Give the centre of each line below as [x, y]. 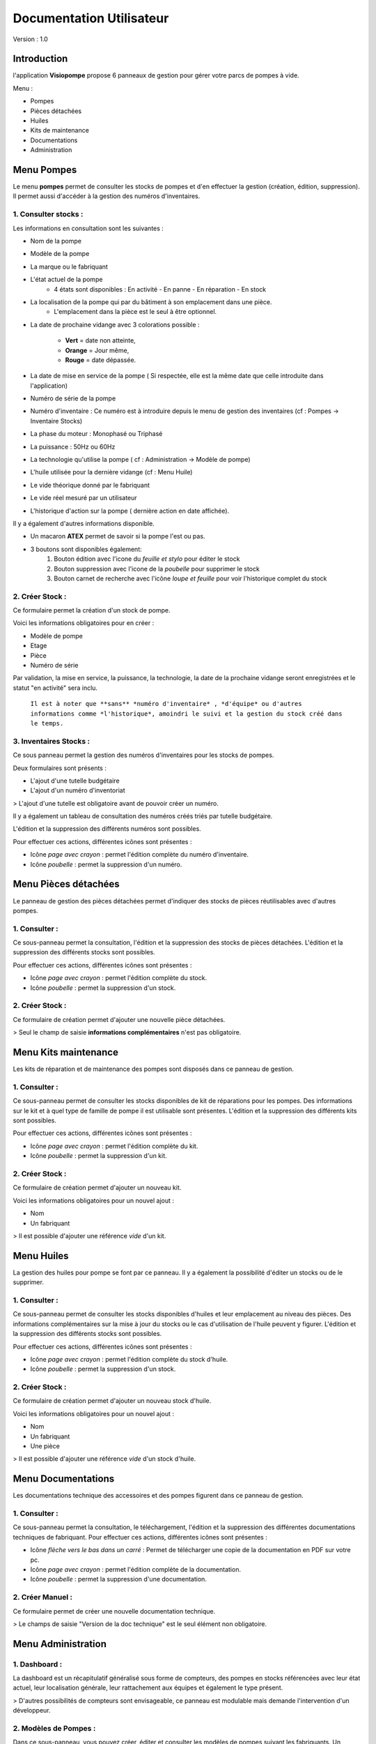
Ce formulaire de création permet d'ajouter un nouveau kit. [97, 1188]
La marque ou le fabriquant [69, 266]
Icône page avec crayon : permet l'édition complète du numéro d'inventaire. [139, 855]
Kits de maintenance [60, 130]
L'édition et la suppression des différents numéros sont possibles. [107, 829]
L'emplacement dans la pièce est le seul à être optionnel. [135, 312]
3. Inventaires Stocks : [52, 741]
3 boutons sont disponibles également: [86, 549]
